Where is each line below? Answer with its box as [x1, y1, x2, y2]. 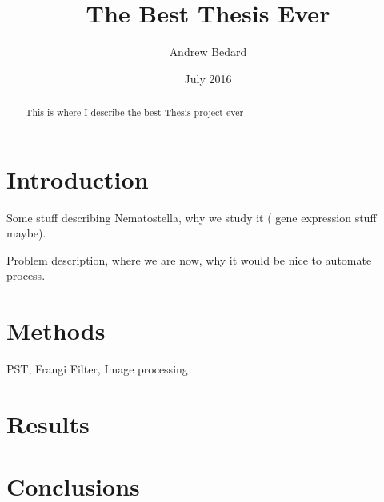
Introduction [6, 162, 149, 195]
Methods [6, 314, 106, 347]
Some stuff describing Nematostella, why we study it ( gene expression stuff [6, 209, 377, 225]
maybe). [6, 225, 46, 241]
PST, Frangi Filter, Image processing [6, 361, 188, 377]
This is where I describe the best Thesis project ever [25, 106, 244, 119]
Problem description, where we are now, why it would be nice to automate [6, 251, 372, 268]
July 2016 [184, 70, 232, 86]
